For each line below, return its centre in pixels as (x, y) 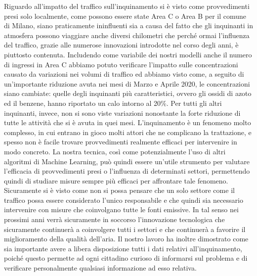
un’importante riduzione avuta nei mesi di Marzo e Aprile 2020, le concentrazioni (127, 83)
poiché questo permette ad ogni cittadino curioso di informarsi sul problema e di (126, 258)
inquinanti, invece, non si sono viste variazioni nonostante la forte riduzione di (122, 113)
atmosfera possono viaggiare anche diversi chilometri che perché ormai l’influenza (127, 35)
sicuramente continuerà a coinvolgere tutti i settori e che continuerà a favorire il (125, 229)
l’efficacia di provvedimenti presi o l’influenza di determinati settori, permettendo (127, 171)
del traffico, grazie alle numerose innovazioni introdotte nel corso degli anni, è (121, 45)
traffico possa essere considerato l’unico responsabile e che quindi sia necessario (124, 200)
